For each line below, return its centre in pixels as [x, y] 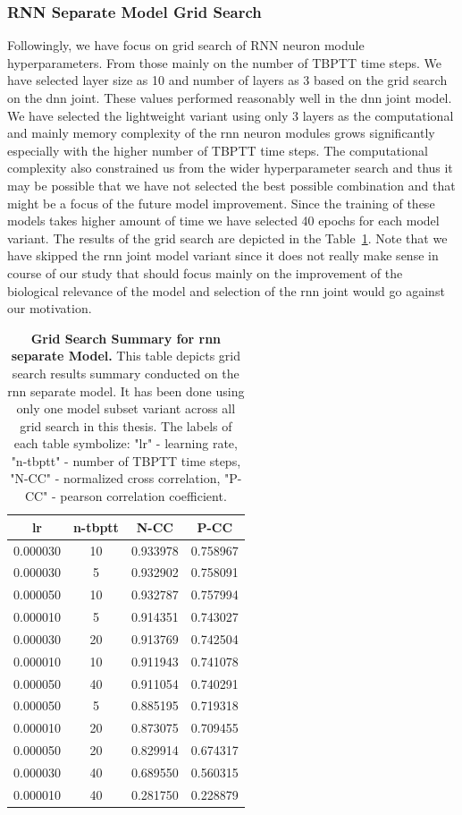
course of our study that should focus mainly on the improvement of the [205, 272]
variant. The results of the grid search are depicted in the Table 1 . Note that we [227, 238]
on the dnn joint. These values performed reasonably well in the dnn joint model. [230, 98]
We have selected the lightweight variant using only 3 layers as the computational [231, 115]
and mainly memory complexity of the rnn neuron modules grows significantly [221, 133]
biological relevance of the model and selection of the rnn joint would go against [226, 290]
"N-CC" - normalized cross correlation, [115, 478]
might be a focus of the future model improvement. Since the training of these [221, 203]
